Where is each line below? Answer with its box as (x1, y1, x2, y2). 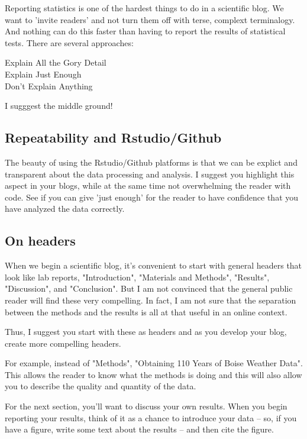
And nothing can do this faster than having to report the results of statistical (5, 25, 286, 37)
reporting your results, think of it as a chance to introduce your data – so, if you (5, 411, 297, 424)
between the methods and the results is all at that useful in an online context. (5, 305, 287, 318)
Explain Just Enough (5, 67, 82, 80)
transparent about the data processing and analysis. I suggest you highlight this (5, 167, 295, 180)
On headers (5, 231, 76, 250)
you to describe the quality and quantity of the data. (5, 380, 196, 392)
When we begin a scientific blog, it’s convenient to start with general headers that (5, 259, 302, 272)
